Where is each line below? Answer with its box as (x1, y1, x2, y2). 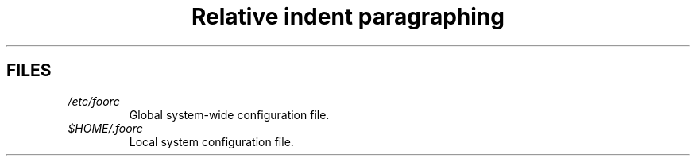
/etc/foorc (68, 94, 120, 108)
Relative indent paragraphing (191, 3, 505, 30)
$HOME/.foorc (68, 121, 143, 135)
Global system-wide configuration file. (129, 107, 330, 121)
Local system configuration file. (129, 134, 294, 148)
